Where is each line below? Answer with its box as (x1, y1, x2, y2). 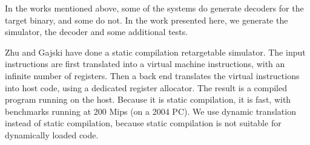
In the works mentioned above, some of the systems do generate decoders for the (5, 2, 304, 14)
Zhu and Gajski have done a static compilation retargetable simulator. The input (5, 45, 306, 58)
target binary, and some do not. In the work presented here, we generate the (5, 13, 288, 26)
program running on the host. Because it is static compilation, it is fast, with (5, 93, 291, 106)
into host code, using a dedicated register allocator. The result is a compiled (5, 81, 288, 94)
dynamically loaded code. (5, 128, 99, 141)
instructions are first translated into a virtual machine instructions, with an (5, 57, 285, 70)
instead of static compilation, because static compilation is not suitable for (5, 117, 282, 129)
